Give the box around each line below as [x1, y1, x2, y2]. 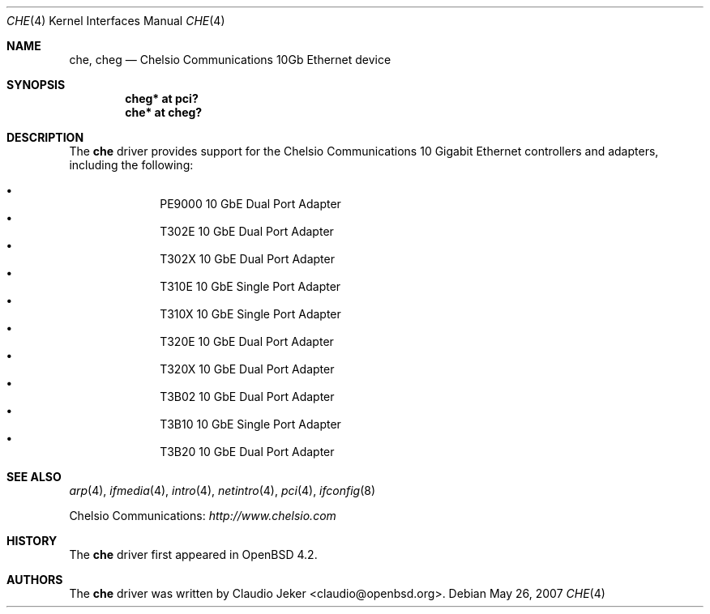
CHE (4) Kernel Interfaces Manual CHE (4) [6, 14, 225, 28]
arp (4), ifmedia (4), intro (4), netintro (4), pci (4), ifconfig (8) [69, 484, 376, 497]
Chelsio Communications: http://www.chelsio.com [69, 509, 336, 522]
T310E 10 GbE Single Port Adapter [160, 279, 341, 293]
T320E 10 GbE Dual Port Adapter [160, 335, 334, 348]
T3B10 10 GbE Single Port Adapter [160, 417, 341, 431]
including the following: [69, 158, 194, 172]
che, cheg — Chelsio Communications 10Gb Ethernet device [69, 53, 391, 66]
